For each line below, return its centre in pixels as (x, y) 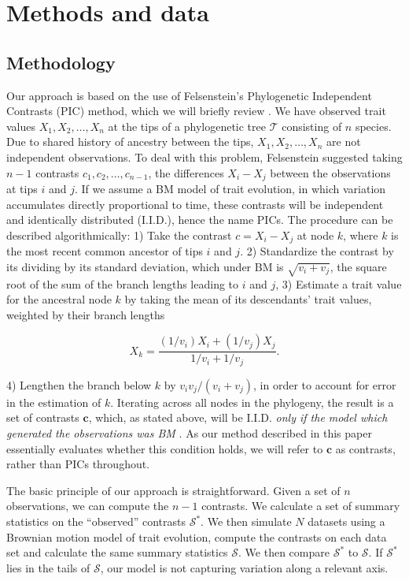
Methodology (61, 62)
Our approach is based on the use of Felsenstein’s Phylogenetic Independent (189, 95)
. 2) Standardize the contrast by (317, 251)
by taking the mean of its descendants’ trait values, (248, 299)
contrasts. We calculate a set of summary (301, 506)
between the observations (330, 172)
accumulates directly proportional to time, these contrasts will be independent (195, 204)
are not (344, 142)
